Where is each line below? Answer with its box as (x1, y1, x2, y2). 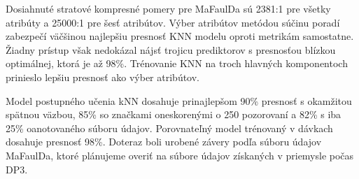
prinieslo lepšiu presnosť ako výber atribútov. (6, 69, 200, 84)
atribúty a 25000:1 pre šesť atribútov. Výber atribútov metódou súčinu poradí (6, 15, 340, 29)
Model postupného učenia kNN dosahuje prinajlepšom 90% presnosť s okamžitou (6, 93, 352, 108)
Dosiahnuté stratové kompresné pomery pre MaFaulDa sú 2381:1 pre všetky (6, 1, 331, 15)
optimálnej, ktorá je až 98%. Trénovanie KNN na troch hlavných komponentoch (6, 56, 348, 71)
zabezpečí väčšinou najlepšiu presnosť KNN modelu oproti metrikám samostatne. (6, 29, 354, 43)
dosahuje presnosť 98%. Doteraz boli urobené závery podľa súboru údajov (6, 134, 322, 149)
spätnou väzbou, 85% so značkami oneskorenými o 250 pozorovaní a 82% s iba (6, 107, 342, 122)
